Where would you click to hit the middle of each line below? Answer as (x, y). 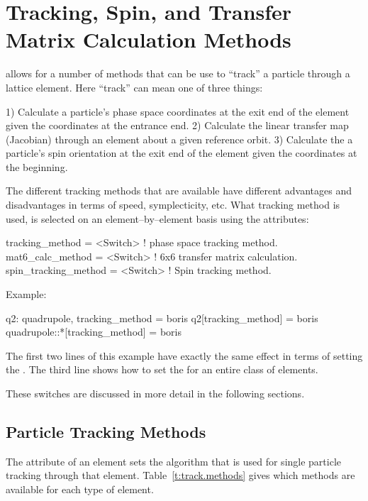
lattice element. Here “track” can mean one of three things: (134, 87)
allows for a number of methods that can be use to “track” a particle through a (178, 73)
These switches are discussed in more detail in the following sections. (155, 393)
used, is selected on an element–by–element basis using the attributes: (157, 218)
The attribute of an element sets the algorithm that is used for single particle (174, 461)
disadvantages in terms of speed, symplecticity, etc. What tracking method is (173, 205)
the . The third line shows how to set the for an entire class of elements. (162, 369)
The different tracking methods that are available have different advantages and (179, 191)
